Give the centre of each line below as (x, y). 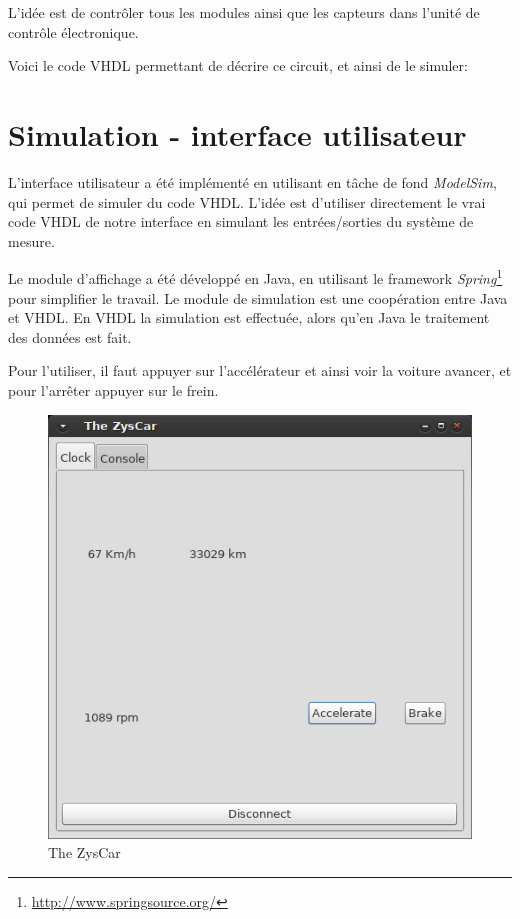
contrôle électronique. (73, 31)
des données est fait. (70, 336)
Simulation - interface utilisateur (237, 133)
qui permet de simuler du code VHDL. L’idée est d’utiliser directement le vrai (247, 201)
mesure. (31, 240)
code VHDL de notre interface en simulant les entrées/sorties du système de (241, 221)
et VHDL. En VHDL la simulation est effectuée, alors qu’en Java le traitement (249, 317)
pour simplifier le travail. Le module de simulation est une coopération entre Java (258, 297)
